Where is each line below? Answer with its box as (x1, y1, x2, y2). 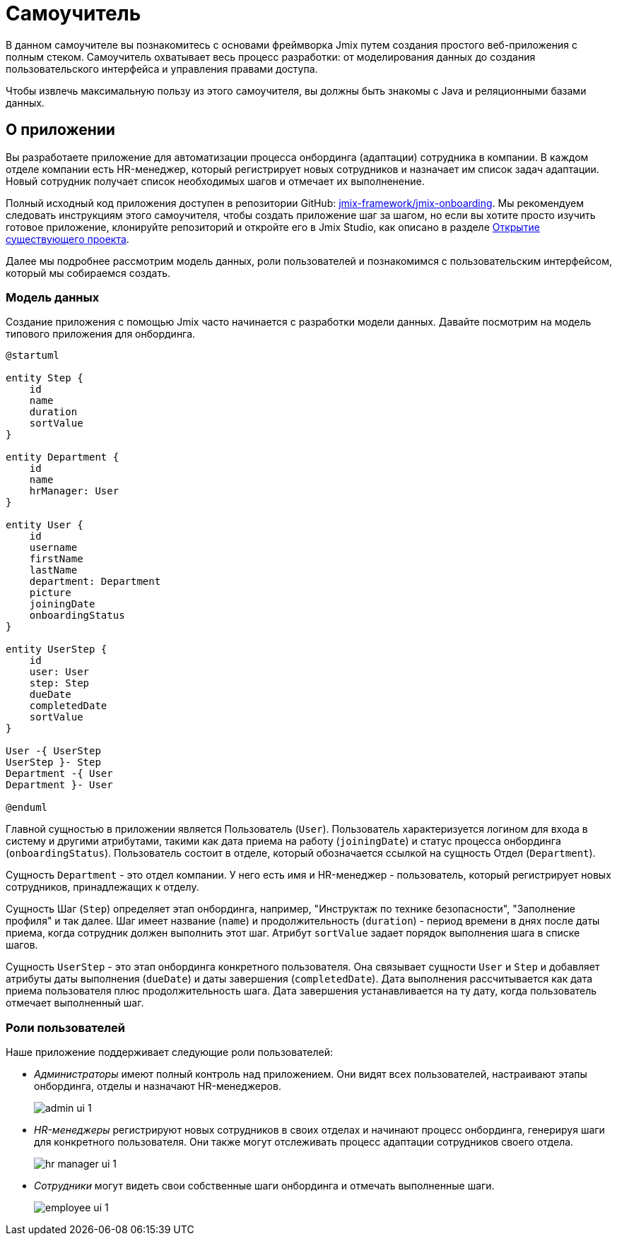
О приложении (6, 121, 115, 139)
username (29, 542, 78, 554)
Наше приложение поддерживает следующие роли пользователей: (6, 1046, 333, 1059)
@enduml (6, 802, 48, 814)
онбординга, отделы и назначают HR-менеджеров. (34, 1080, 281, 1093)
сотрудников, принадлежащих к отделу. (6, 881, 199, 893)
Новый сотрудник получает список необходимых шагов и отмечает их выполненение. (6, 174, 425, 187)
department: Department (29, 576, 161, 588)
